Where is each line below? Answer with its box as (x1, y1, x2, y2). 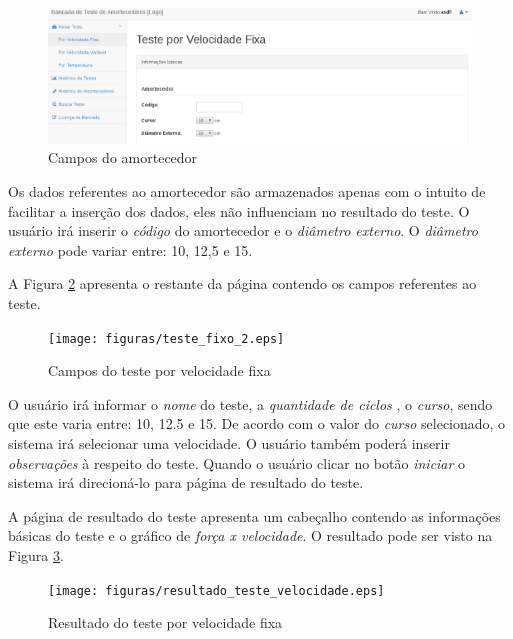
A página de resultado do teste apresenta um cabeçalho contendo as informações (8, 505, 501, 526)
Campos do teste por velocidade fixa (48, 360, 271, 381)
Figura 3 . (8, 544, 64, 565)
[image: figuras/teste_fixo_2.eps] (48, 331, 285, 346)
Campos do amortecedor (48, 147, 198, 168)
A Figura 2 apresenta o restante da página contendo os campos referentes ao (8, 273, 477, 294)
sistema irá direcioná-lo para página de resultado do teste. (8, 472, 364, 493)
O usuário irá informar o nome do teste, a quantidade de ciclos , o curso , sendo (8, 393, 493, 414)
